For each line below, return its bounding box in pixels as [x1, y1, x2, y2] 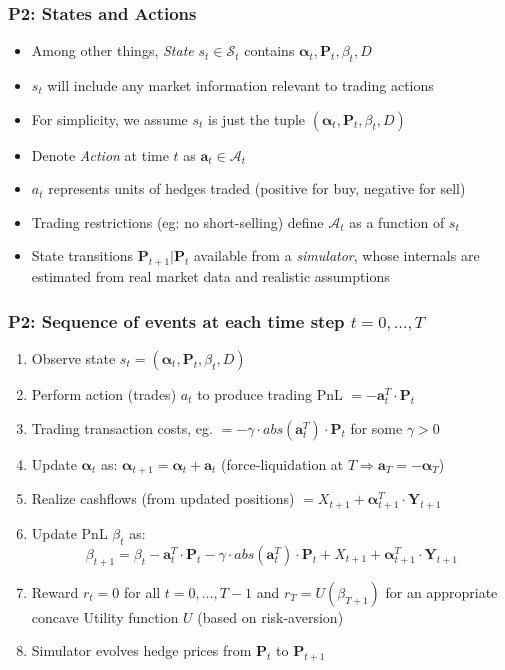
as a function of [349, 211, 445, 232]
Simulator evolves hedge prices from [31, 640, 252, 661]
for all [123, 581, 161, 602]
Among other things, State [31, 40, 194, 61]
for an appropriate [385, 581, 498, 602]
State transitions [31, 245, 134, 266]
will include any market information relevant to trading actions [47, 75, 434, 96]
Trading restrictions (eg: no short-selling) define [31, 211, 324, 232]
